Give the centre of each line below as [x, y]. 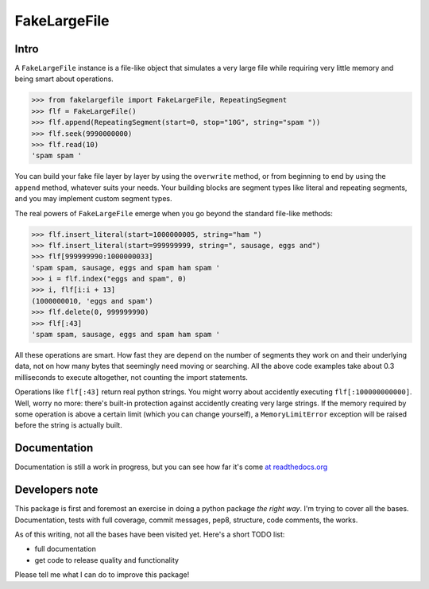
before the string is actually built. [68, 425]
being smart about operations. [64, 79]
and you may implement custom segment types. [93, 199]
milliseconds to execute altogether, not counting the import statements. [131, 377]
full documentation [66, 549]
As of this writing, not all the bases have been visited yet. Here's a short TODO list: [150, 534]
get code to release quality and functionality [106, 560]
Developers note [56, 490]
